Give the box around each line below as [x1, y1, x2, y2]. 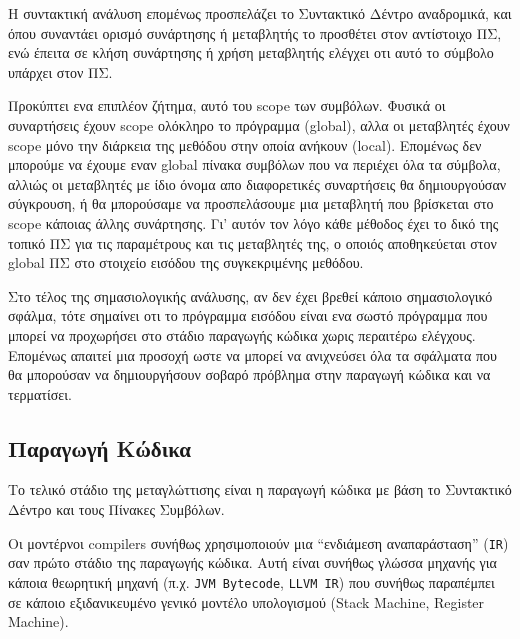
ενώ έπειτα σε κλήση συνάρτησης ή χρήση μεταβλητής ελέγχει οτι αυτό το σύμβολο [8, 42, 494, 63]
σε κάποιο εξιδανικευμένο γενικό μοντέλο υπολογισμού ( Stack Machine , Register [8, 591, 485, 612]
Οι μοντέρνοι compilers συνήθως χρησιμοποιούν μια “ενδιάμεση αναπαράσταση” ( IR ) [8, 532, 509, 553]
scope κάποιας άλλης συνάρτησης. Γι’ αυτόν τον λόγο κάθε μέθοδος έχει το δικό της [8, 212, 499, 233]
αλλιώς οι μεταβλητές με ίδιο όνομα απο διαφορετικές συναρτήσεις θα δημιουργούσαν [8, 173, 507, 194]
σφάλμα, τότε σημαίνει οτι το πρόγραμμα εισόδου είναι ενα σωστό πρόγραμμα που [8, 305, 488, 326]
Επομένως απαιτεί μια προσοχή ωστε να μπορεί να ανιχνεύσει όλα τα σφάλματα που [8, 344, 497, 365]
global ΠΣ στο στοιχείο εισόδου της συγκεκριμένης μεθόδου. [8, 252, 364, 273]
